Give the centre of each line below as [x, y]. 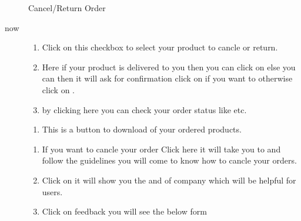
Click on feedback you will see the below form [124, 211]
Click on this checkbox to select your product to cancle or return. [160, 47]
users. [52, 191]
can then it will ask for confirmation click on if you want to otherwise [167, 78]
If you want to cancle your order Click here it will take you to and [161, 149]
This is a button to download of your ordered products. [142, 129]
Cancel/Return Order [67, 8]
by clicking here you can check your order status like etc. [144, 109]
